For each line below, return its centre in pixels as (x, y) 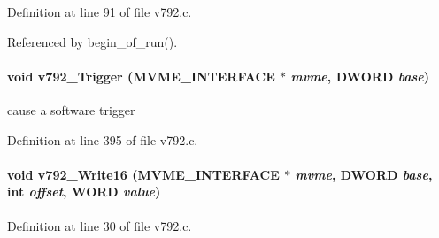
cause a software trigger (71, 109)
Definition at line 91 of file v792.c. (100, 12)
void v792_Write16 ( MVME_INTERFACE (143, 174)
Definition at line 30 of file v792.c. (100, 225)
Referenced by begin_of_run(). (92, 41)
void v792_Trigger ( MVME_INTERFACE (141, 76)
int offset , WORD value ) (84, 192)
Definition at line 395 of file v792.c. (103, 139)
